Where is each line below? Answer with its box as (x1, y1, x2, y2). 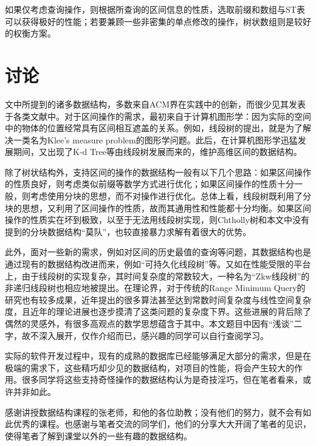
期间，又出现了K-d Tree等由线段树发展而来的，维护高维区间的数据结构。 (13, 145, 302, 158)
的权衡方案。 (5, 27, 56, 39)
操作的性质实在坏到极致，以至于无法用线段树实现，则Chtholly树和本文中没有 (5, 213, 309, 226)
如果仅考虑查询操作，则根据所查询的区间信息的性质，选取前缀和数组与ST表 (5, 3, 305, 15)
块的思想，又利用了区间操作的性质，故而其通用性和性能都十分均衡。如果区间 (5, 201, 311, 214)
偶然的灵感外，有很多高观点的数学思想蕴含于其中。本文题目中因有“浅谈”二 (5, 317, 303, 329)
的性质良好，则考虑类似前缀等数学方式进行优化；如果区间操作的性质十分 (5, 177, 294, 190)
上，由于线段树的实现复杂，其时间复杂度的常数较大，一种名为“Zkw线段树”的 (5, 269, 310, 282)
